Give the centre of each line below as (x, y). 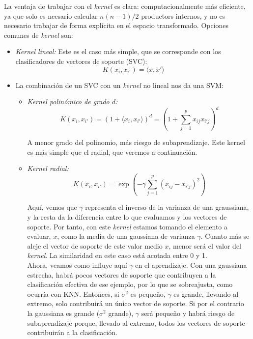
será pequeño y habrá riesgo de (188, 313)
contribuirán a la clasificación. (72, 332)
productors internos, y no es (183, 15)
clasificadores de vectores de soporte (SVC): (81, 61)
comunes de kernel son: (39, 35)
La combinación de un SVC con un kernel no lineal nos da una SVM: (119, 85)
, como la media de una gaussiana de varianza (126, 236)
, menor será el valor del (205, 245)
